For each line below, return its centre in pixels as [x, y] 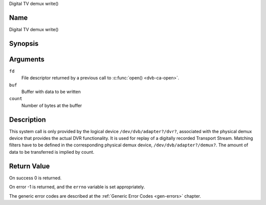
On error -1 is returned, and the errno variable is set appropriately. [77, 187]
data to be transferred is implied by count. [52, 152]
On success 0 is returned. [35, 178]
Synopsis [24, 44]
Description [28, 120]
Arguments [27, 59]
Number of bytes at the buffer [52, 105]
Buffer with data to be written [51, 92]
